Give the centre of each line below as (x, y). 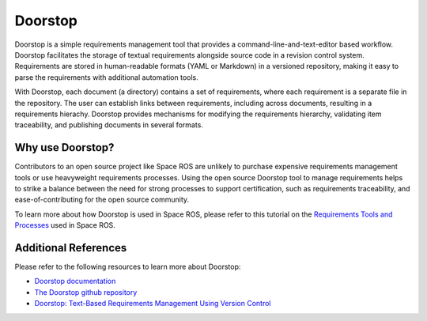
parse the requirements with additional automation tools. (106, 77)
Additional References (71, 248)
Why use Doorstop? (64, 147)
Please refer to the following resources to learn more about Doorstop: (128, 267)
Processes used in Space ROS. (65, 225)
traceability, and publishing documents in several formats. (109, 125)
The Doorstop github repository (86, 292)
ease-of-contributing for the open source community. (102, 200)
